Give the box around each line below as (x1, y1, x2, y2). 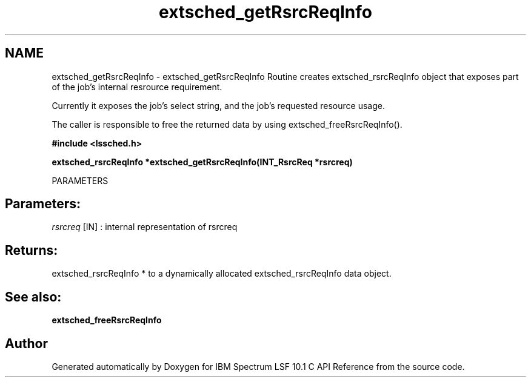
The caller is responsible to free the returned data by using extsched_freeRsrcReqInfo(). (52, 119, 402, 130)
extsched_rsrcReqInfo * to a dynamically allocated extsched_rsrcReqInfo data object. (52, 268, 392, 279)
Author (5, 335, 48, 351)
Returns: (5, 242, 58, 258)
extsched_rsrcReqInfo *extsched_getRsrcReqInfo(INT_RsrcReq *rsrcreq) (52, 156, 353, 167)
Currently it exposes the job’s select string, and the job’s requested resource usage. (52, 100, 385, 111)
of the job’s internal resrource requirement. (52, 81, 222, 92)
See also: (5, 289, 62, 305)
